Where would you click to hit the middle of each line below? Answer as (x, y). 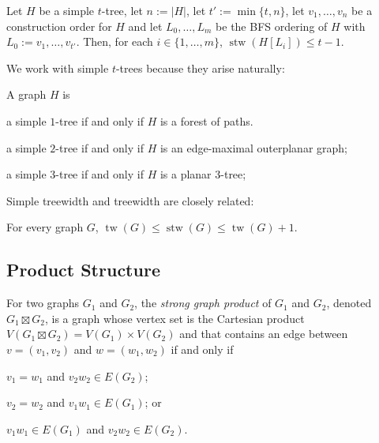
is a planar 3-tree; (203, 174)
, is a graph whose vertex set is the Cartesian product (174, 318)
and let (145, 26)
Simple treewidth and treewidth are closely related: (130, 200)
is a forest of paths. (206, 120)
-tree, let (122, 10)
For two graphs (43, 303)
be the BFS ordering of (272, 26)
